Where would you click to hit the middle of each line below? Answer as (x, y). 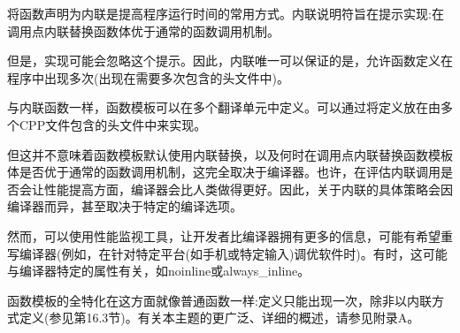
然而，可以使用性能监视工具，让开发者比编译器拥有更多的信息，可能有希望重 (230, 235)
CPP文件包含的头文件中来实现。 (113, 124)
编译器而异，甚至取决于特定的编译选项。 (125, 206)
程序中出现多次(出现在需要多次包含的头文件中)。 (148, 77)
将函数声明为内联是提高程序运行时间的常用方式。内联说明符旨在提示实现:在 (226, 13)
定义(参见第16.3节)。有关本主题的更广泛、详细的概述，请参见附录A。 (219, 318)
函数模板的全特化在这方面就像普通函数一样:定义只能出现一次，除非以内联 (219, 300)
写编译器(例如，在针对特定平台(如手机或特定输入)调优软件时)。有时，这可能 (227, 253)
